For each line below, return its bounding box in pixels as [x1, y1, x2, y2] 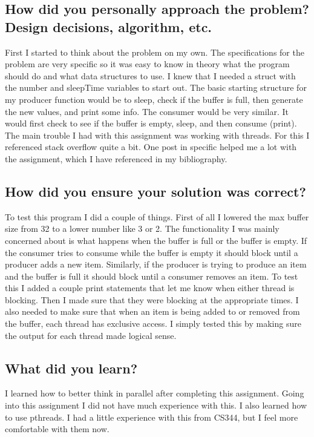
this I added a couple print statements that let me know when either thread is [5, 281, 295, 294]
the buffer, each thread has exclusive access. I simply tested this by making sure [5, 317, 301, 330]
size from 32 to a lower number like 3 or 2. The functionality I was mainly [5, 222, 280, 235]
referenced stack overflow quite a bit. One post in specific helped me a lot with [5, 140, 297, 153]
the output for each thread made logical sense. [5, 329, 177, 341]
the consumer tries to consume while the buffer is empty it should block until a [5, 246, 298, 258]
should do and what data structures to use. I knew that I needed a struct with [5, 69, 296, 82]
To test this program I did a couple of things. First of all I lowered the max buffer [5, 210, 309, 223]
